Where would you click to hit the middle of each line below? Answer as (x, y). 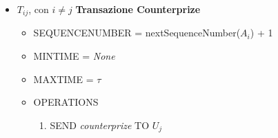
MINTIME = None (74, 56)
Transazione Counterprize (138, 9)
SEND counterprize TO (100, 125)
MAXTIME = (63, 79)
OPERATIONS (66, 102)
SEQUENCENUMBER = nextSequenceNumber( (137, 33)
